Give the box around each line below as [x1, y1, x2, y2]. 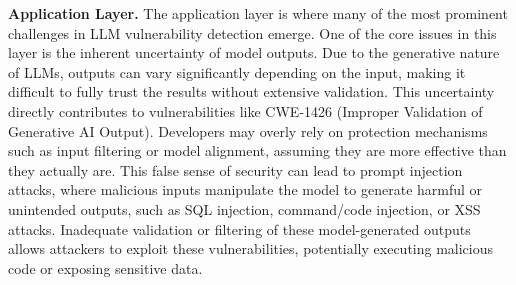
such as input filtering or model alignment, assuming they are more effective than [8, 140, 507, 161]
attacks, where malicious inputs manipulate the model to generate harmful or [8, 179, 483, 200]
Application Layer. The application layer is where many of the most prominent [8, 3, 508, 23]
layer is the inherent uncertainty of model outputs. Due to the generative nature [8, 42, 500, 63]
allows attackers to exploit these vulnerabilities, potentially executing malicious [8, 238, 494, 259]
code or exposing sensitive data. [8, 257, 203, 278]
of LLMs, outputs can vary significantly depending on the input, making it [8, 61, 466, 82]
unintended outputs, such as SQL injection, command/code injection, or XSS [8, 198, 481, 219]
